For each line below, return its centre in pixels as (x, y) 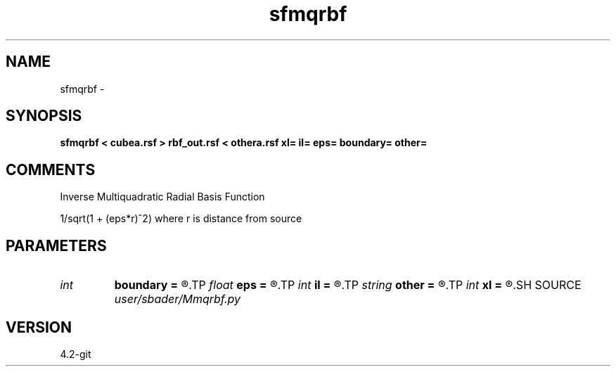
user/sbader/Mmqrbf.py (177, 299)
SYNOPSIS (44, 116)
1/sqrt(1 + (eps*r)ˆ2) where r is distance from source (181, 219)
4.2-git (76, 354)
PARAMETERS (56, 245)
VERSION (39, 327)
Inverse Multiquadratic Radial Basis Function (162, 197)
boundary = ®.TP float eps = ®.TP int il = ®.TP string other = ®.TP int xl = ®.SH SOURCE (348, 285)
